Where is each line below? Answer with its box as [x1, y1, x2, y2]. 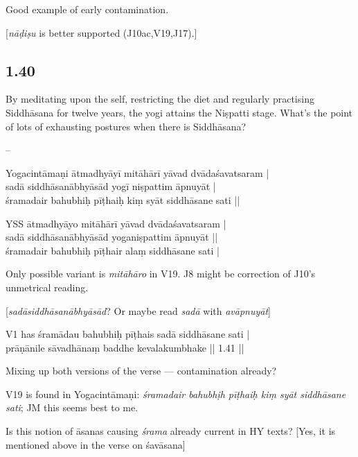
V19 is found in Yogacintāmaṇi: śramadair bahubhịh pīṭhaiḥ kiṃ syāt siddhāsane [6, 386, 346, 401]
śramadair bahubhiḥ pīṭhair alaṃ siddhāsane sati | [6, 243, 220, 257]
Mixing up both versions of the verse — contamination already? [6, 363, 277, 378]
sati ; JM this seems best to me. [6, 400, 138, 415]
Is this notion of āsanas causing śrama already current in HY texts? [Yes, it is [6, 424, 336, 438]
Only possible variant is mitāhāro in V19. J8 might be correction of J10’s [6, 266, 316, 281]
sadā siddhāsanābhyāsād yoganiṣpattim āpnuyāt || [6, 230, 218, 244]
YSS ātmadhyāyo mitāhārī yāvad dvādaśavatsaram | [6, 216, 226, 230]
